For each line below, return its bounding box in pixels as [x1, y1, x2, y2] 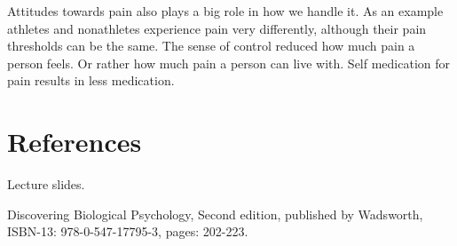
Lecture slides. [7, 175, 85, 194]
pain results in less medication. [7, 71, 175, 90]
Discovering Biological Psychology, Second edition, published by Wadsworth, [7, 204, 423, 223]
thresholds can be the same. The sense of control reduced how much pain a [7, 36, 415, 55]
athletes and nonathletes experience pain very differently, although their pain [7, 19, 427, 37]
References [7, 123, 142, 160]
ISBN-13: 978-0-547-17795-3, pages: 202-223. [7, 222, 248, 241]
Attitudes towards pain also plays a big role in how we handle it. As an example [7, 2, 444, 20]
